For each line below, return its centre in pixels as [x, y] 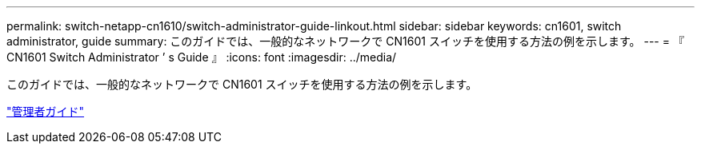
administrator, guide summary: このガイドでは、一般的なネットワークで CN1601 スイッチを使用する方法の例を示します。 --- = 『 [345, 41]
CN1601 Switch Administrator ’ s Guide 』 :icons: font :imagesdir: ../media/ [202, 57]
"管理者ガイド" [46, 111]
